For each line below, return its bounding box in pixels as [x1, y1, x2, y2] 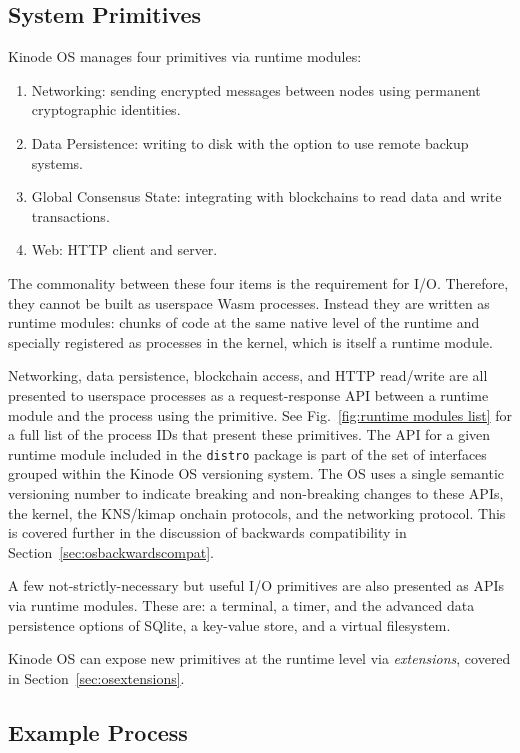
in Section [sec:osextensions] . [8, 667, 185, 688]
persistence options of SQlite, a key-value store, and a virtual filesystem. [8, 614, 451, 635]
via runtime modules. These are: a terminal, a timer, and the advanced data [8, 594, 475, 615]
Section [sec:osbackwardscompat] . [8, 541, 215, 562]
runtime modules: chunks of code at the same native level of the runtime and [8, 312, 480, 333]
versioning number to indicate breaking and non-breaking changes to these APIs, [8, 482, 504, 503]
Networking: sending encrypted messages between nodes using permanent [31, 79, 481, 100]
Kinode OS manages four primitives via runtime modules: [8, 46, 362, 67]
